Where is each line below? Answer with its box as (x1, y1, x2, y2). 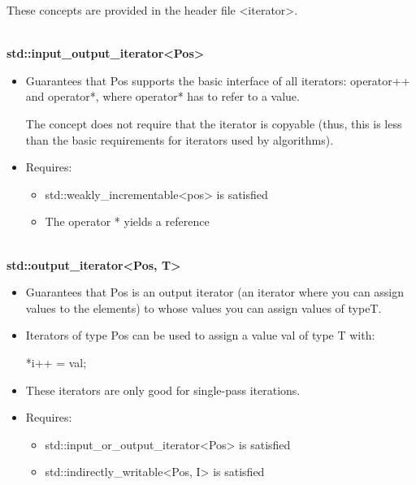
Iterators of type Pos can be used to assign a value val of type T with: (25, 327, 375, 344)
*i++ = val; (25, 353, 87, 370)
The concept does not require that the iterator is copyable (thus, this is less (25, 115, 402, 132)
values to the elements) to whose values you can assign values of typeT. (25, 299, 382, 316)
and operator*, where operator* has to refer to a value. (25, 88, 300, 105)
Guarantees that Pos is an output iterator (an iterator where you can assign (25, 284, 405, 301)
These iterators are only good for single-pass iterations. (25, 381, 301, 398)
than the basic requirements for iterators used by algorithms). (25, 131, 334, 148)
